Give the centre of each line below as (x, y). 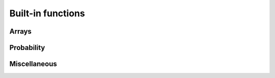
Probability (27, 48)
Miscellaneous (33, 64)
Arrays (20, 31)
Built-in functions (47, 13)
